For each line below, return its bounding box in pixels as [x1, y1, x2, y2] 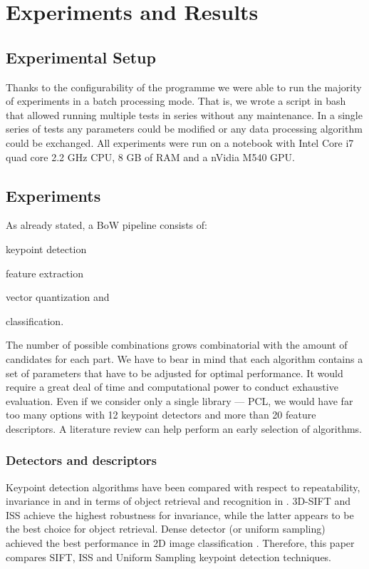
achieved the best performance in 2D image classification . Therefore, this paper [6, 535, 355, 550]
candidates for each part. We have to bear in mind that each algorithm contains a [6, 351, 363, 366]
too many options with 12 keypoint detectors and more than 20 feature [6, 407, 316, 422]
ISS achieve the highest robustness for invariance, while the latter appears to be [6, 507, 354, 522]
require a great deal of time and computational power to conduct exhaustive [6, 379, 338, 394]
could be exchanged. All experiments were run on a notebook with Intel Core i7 [6, 135, 354, 150]
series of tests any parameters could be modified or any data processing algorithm [6, 121, 363, 136]
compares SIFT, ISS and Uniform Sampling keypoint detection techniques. [6, 549, 332, 564]
